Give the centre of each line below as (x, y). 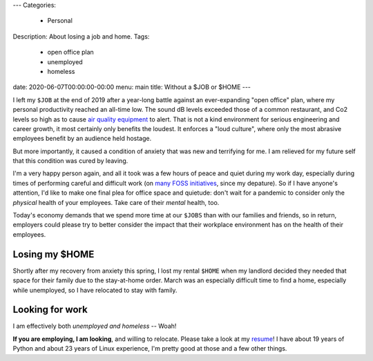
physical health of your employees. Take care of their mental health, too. (116, 202)
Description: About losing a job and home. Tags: (81, 36)
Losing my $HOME (54, 254)
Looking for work (50, 310)
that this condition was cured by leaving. (70, 161)
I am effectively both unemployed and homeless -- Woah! (95, 326)
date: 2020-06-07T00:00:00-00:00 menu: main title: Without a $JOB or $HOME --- (132, 87)
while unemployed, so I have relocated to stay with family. (95, 290)
